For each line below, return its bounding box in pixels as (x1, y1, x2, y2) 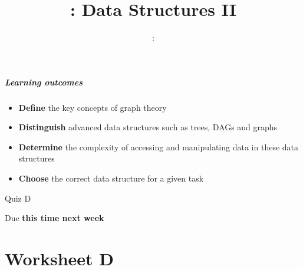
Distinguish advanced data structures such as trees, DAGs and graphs (18, 121, 278, 133)
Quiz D (5, 192, 31, 204)
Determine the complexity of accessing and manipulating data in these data (18, 140, 299, 153)
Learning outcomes (5, 75, 83, 88)
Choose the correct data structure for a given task (18, 172, 204, 185)
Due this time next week (5, 212, 104, 224)
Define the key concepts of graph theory (18, 101, 167, 113)
